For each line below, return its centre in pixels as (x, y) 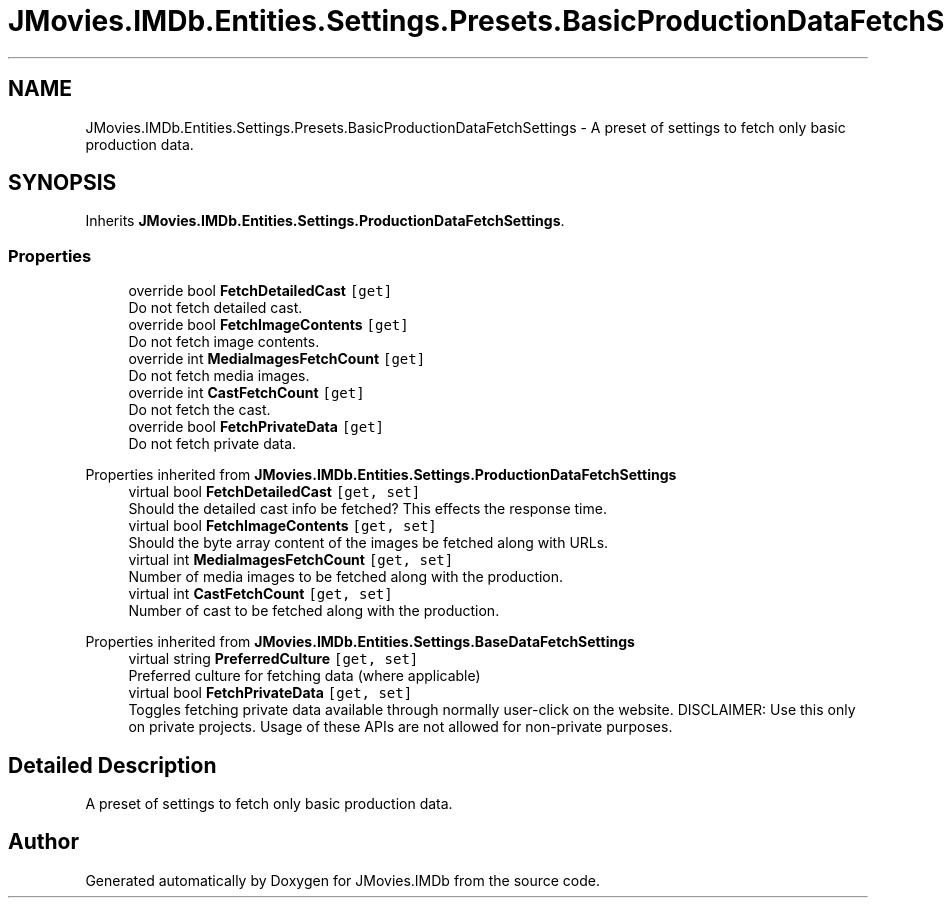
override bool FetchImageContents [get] (268, 325)
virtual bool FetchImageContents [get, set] (282, 526)
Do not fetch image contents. (224, 342)
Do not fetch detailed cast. (215, 308)
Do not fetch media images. (219, 376)
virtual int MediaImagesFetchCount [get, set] (291, 560)
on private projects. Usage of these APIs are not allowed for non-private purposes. (400, 727)
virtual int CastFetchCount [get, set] (260, 594)
